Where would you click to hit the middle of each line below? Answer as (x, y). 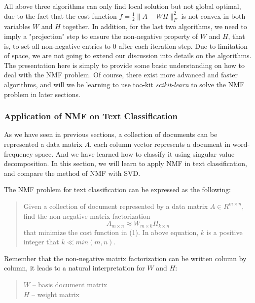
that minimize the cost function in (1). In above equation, (111, 232)
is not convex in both (213, 16)
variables (17, 26)
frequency (18, 153)
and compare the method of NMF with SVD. (72, 173)
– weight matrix (55, 294)
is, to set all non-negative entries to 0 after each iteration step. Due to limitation (126, 46)
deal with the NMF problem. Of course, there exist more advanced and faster (121, 75)
